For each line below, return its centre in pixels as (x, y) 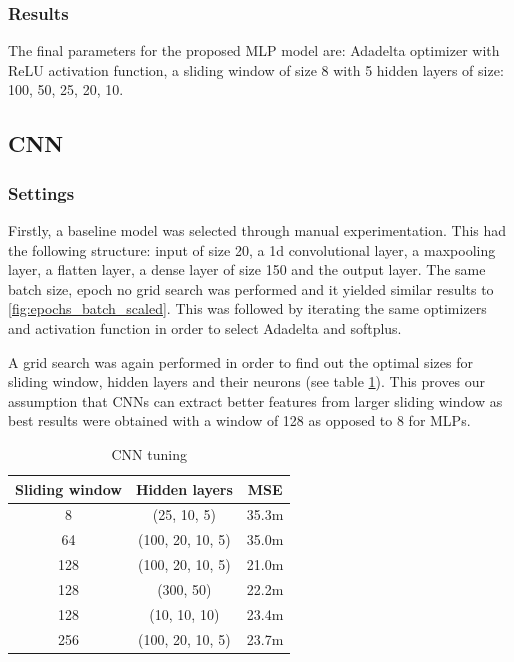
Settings (41, 192)
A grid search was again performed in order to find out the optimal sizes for (240, 361)
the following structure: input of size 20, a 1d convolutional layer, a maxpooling (252, 249)
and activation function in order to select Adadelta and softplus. (205, 327)
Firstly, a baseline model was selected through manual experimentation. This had (257, 230)
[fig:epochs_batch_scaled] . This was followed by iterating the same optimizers (247, 308)
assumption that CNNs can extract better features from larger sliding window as (255, 400)
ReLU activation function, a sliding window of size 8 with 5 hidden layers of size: (256, 69)
